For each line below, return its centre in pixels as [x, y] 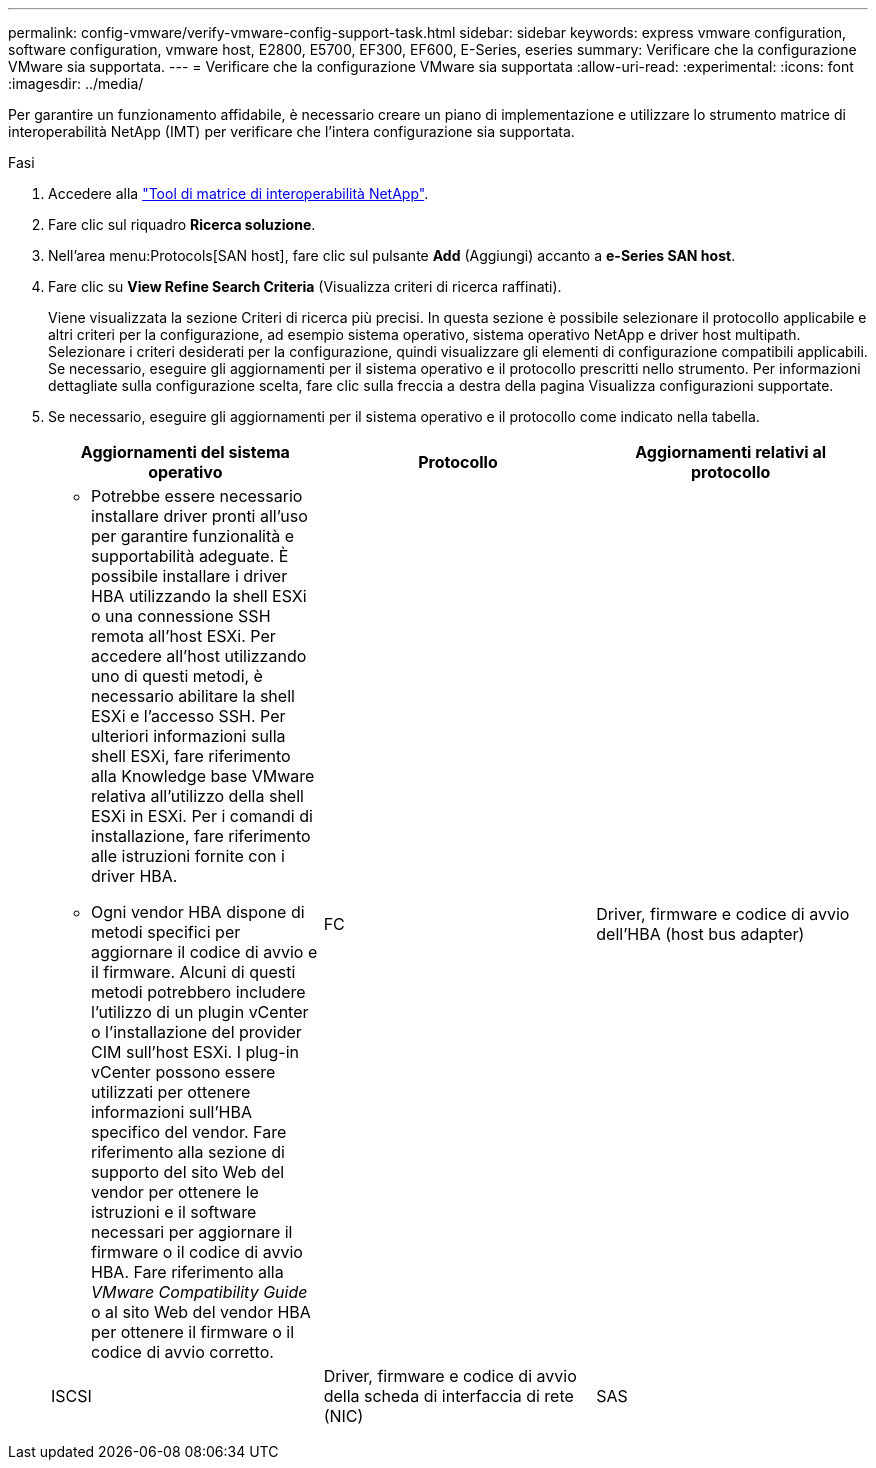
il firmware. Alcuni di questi [193, 972]
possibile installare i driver [189, 576]
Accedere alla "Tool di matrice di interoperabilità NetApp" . [238, 193]
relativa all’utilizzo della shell [197, 796]
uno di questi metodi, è [177, 676]
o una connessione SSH [181, 616]
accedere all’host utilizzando [199, 656]
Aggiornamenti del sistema [185, 452]
